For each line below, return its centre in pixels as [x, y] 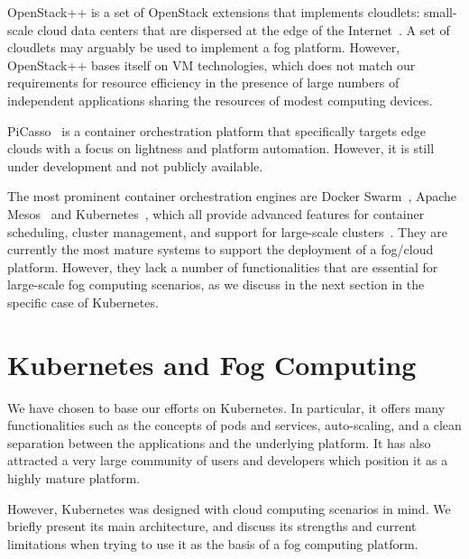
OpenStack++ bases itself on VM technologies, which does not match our [212, 64]
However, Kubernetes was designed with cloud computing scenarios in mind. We [229, 508]
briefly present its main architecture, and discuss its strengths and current [212, 526]
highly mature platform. [74, 478]
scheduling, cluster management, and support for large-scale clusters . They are [227, 231]
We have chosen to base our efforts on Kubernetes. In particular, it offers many [226, 407]
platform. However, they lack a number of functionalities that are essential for [223, 266]
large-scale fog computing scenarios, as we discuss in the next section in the [216, 284]
